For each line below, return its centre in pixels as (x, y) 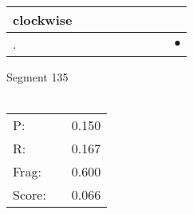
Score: (30, 195)
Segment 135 (37, 77)
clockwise (43, 20)
